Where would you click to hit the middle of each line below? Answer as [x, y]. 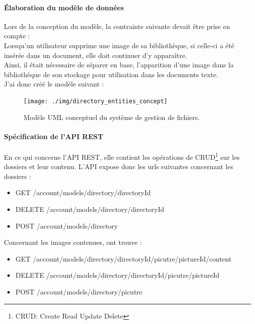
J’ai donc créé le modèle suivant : [54, 84]
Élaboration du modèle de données [64, 7]
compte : [17, 36]
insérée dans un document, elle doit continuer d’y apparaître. [96, 55]
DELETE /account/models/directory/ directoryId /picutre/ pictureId [117, 275]
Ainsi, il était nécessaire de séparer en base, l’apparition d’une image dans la [119, 65]
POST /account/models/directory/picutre [79, 292]
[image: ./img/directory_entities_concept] [96, 101]
